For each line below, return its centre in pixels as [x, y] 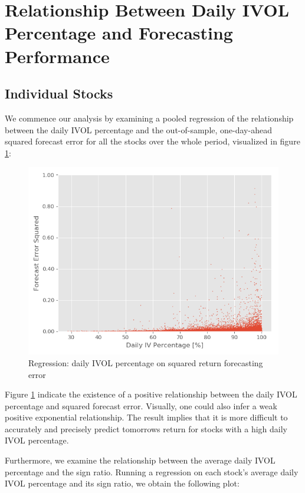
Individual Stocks [59, 93]
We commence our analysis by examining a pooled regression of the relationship [149, 118]
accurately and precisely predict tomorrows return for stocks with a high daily [146, 428]
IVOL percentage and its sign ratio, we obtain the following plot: [122, 483]
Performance [57, 56]
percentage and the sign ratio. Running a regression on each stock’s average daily [152, 471]
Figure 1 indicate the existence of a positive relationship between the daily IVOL [151, 394]
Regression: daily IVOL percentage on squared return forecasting [146, 362]
